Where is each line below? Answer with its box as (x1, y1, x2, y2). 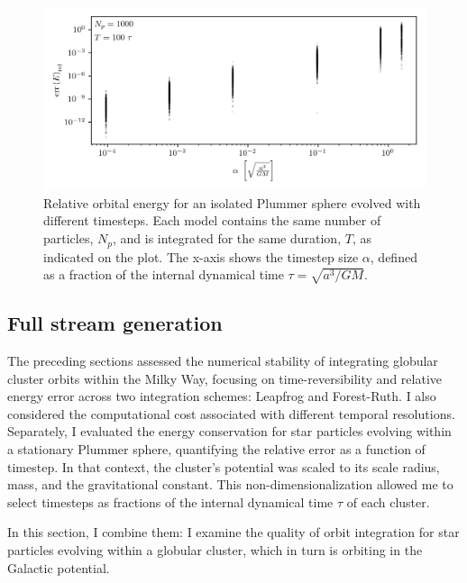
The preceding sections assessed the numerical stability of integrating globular (7, 351, 438, 370)
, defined (370, 247, 417, 266)
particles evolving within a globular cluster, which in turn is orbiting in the (7, 541, 423, 559)
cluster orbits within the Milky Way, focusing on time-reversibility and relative (7, 369, 442, 387)
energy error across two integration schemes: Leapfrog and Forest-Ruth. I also (7, 387, 436, 405)
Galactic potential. (7, 558, 110, 577)
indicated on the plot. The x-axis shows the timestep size (43, 247, 359, 266)
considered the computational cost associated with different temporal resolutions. (7, 404, 455, 423)
